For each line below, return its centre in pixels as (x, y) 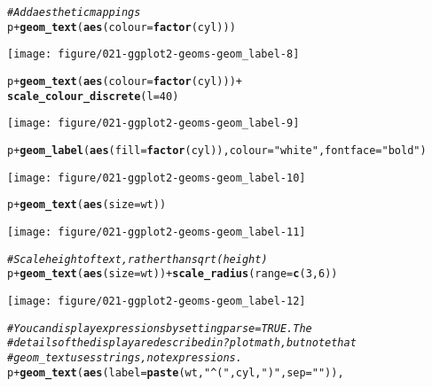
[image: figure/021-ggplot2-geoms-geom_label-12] (157, 301)
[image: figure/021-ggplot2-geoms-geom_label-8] (153, 54)
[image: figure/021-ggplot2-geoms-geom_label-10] (157, 178)
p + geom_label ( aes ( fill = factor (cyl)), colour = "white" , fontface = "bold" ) (217, 150)
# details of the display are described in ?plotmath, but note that (182, 343)
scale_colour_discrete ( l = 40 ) (93, 96)
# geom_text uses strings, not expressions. (125, 357)
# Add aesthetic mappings (74, 12)
